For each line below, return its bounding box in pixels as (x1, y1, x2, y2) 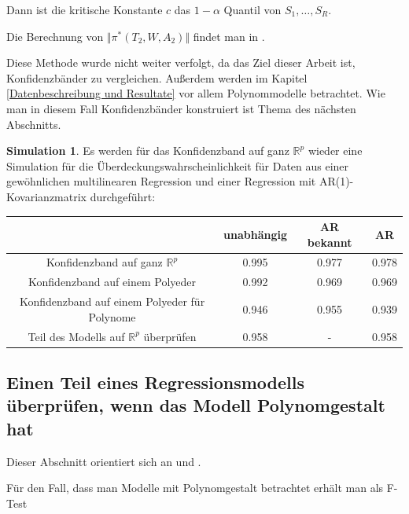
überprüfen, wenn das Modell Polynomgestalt (6, 393, 385, 417)
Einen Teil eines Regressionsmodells (6, 370, 305, 395)
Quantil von (223, 2, 282, 17)
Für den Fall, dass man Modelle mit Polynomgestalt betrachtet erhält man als (6, 479, 384, 496)
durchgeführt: (90, 188, 156, 204)
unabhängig (223, 226, 288, 242)
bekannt (307, 233, 352, 250)
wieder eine (308, 142, 363, 159)
